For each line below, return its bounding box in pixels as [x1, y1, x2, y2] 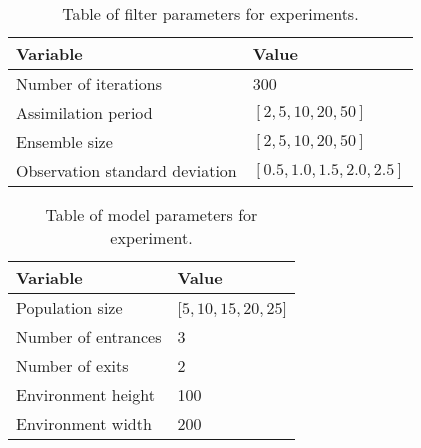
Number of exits [16, 354, 129, 377]
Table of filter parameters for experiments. [62, 2, 359, 25]
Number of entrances [16, 325, 162, 348]
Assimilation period [16, 101, 153, 124]
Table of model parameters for [45, 203, 258, 226]
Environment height [16, 383, 155, 406]
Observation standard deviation [16, 159, 237, 182]
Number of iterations [16, 72, 162, 95]
